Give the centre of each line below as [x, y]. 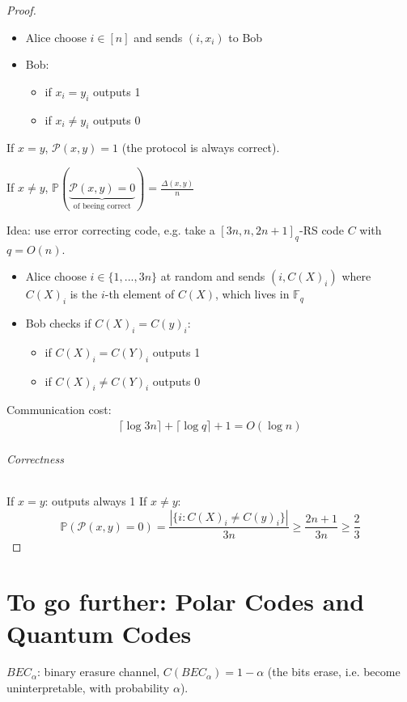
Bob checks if [58, 323]
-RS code [322, 229]
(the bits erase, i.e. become [334, 672]
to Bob [246, 37]
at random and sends [213, 276]
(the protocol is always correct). [201, 148]
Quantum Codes [99, 633]
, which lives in [252, 294]
